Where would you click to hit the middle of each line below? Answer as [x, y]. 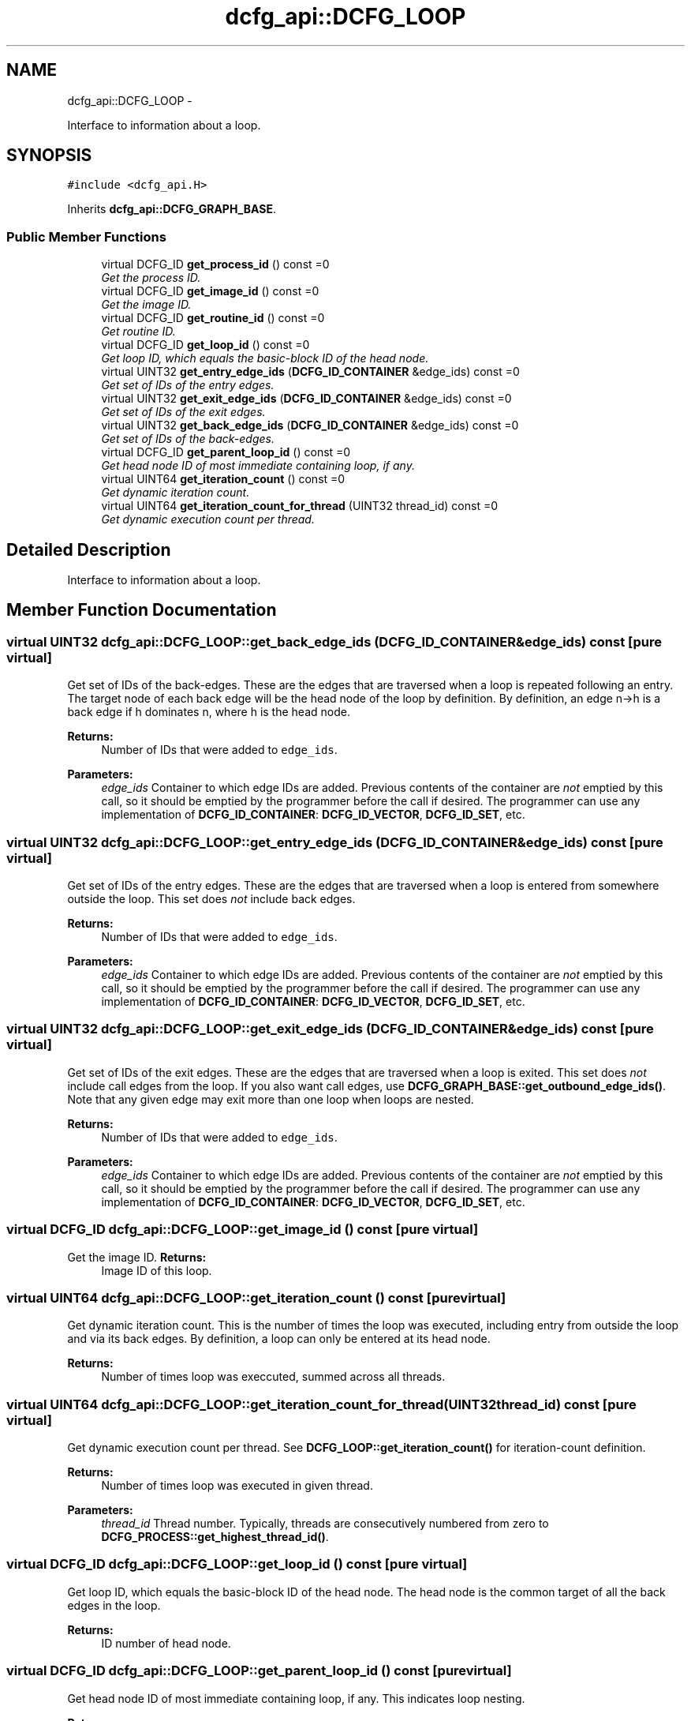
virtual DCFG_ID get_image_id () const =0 [210, 291]
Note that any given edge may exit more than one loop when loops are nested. [271, 1099]
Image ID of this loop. [157, 1270]
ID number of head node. [166, 1643]
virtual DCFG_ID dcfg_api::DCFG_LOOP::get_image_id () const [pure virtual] [243, 1230]
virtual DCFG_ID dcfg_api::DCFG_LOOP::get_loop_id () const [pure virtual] [237, 1564]
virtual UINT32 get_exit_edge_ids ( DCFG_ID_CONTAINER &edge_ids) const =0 [306, 399]
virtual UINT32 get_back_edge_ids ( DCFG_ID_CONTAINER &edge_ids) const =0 [310, 426]
